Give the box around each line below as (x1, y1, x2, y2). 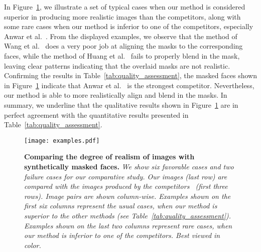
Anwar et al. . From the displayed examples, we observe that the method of (4, 31, 237, 41)
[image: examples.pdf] (24, 137, 100, 144)
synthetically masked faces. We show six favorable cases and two (24, 161, 234, 171)
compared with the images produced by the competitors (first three (24, 181, 228, 191)
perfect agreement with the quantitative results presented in (4, 109, 189, 120)
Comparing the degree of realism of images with (24, 151, 195, 162)
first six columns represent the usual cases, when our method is (24, 200, 217, 211)
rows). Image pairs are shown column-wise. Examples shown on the (24, 190, 231, 201)
